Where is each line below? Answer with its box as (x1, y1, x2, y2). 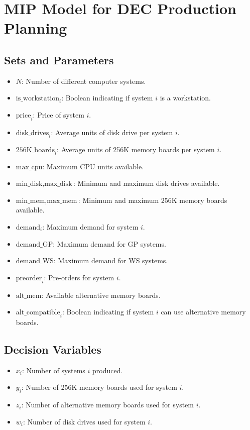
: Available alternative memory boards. (41, 289, 161, 300)
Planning (4, 18, 67, 38)
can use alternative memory (161, 306, 246, 317)
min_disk (16, 180, 43, 188)
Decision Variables (4, 341, 101, 357)
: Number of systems (22, 365, 85, 375)
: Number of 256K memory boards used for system (21, 382, 177, 392)
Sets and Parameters (4, 52, 114, 67)
